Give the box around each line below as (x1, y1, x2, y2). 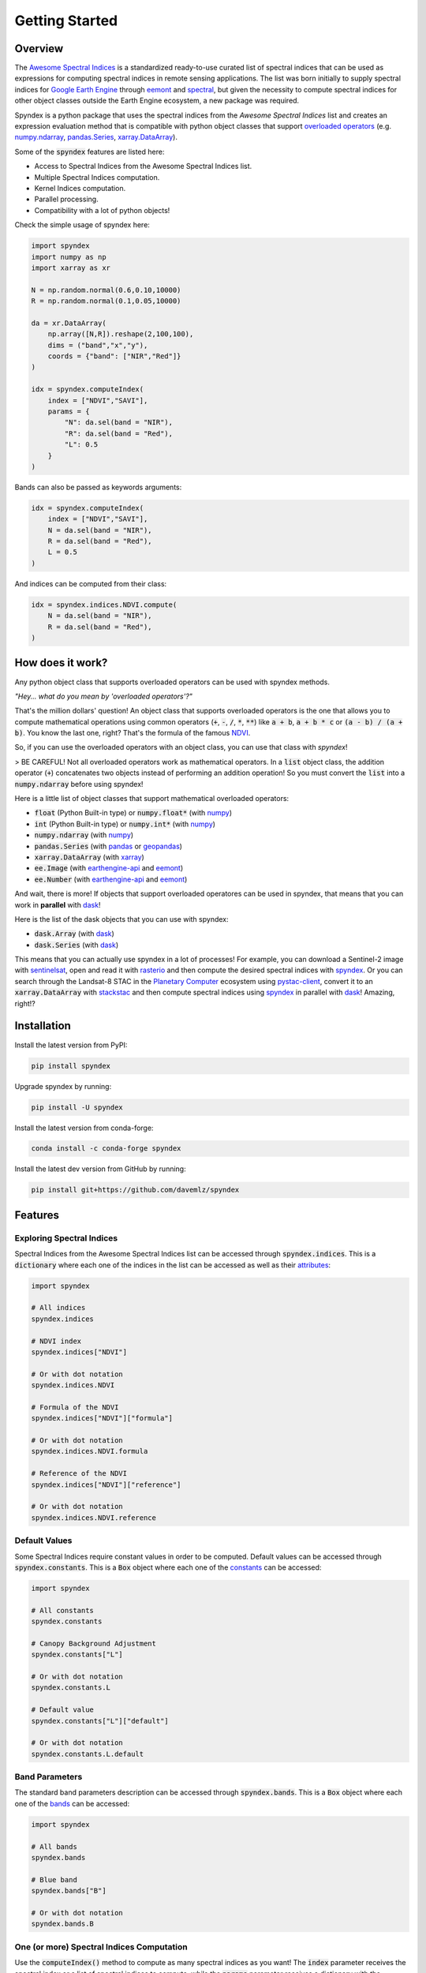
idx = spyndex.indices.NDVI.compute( (31, 600, 177, 609)
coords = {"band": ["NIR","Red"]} (47, 352, 181, 361)
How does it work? (14, 656, 108, 670)
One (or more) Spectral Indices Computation (14, 1941, 189, 1952)
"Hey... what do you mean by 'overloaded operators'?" (14, 691, 193, 701)
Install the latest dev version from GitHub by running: (14, 1164, 186, 1174)
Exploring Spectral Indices (14, 1232, 118, 1243)
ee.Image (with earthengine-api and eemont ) (34, 863, 184, 873)
